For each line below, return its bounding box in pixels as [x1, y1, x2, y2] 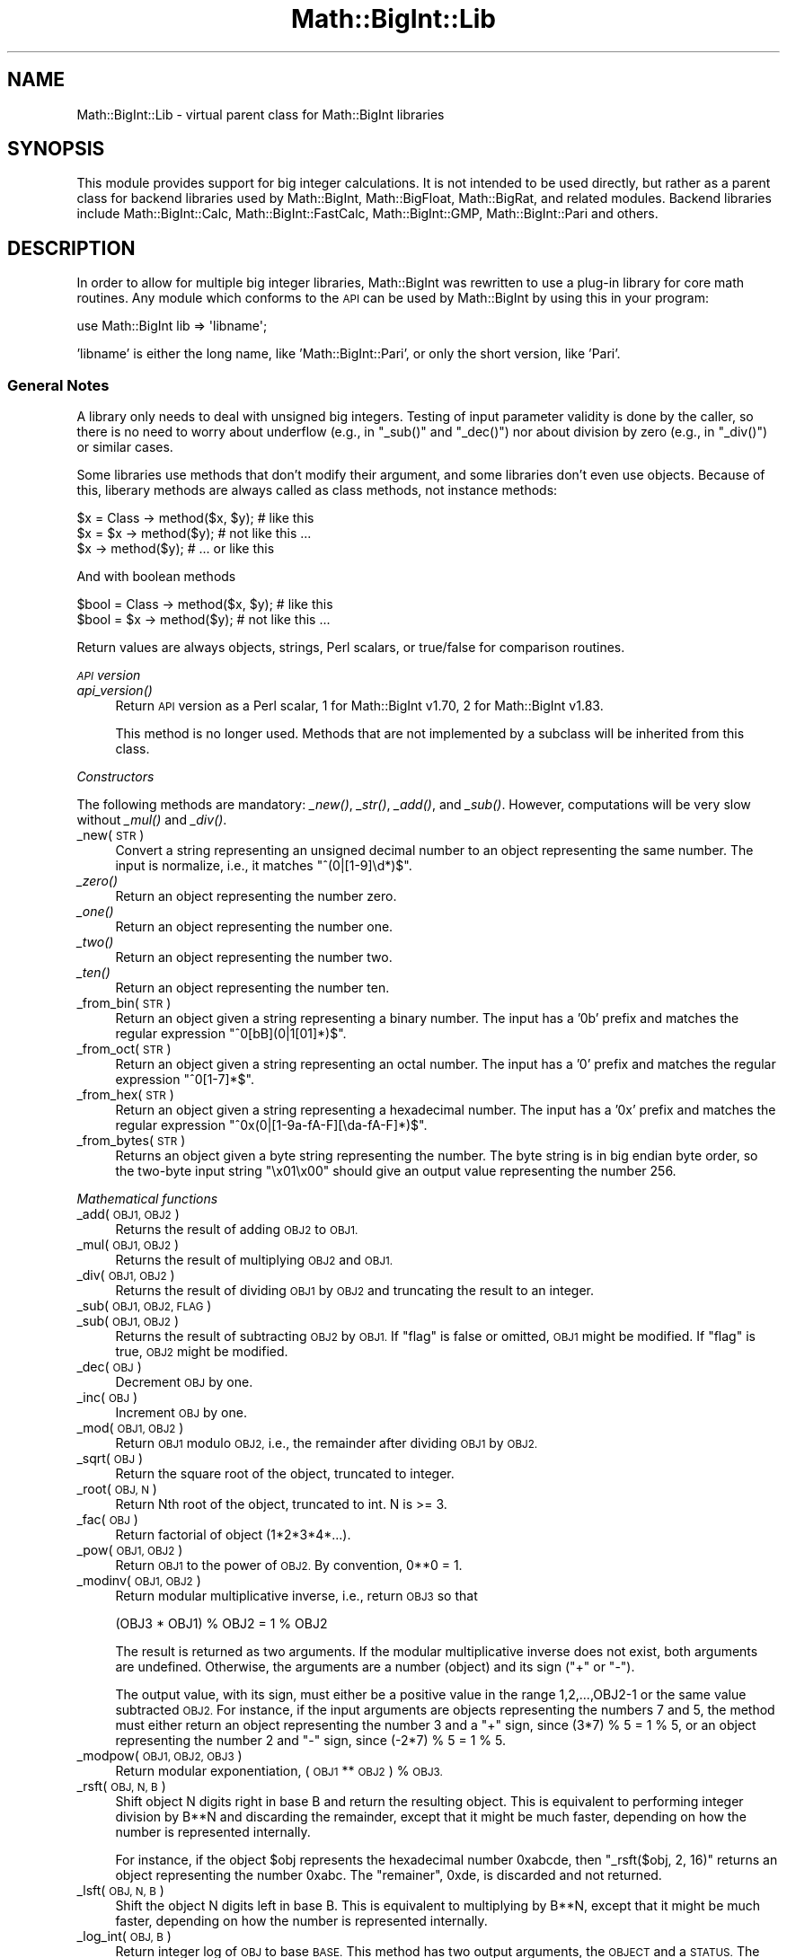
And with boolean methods [76, 569, 236, 585]
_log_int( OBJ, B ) [76, 1928, 172, 1945]
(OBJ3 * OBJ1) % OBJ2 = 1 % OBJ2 [115, 1616, 328, 1632]
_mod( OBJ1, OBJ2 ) [76, 1420, 184, 1436]
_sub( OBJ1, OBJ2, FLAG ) [76, 1298, 212, 1314]
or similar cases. [76, 439, 173, 455]
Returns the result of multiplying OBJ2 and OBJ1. [115, 1252, 393, 1268]
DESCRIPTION [7, 236, 136, 260]
